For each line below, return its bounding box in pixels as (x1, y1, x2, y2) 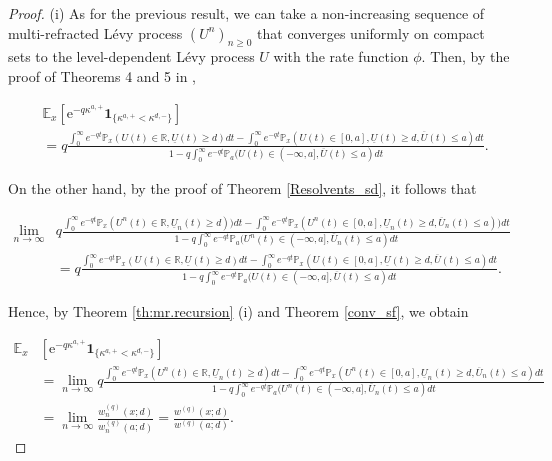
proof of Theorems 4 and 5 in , (8, 65, 197, 86)
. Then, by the (421, 46, 510, 67)
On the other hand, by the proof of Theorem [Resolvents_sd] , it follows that (8, 178, 477, 199)
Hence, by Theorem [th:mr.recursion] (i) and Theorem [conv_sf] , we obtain (8, 301, 469, 322)
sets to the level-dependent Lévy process (8, 46, 255, 67)
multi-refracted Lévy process (8, 22, 183, 43)
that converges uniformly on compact (257, 22, 485, 43)
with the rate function (273, 46, 409, 67)
